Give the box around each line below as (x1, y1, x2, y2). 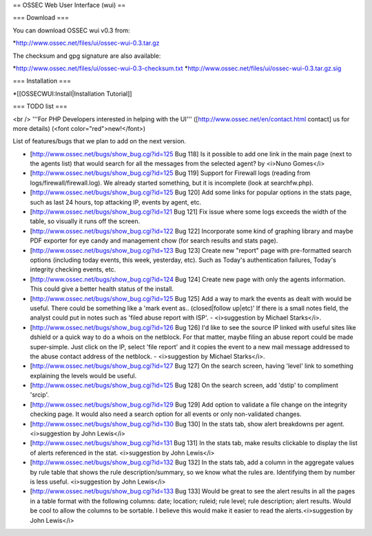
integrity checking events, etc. (30, 265, 116, 274)
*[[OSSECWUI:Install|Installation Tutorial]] (12, 90, 132, 98)
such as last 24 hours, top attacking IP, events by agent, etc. (30, 198, 202, 206)
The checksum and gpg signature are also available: (12, 52, 161, 60)
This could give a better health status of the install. (30, 285, 174, 293)
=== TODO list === (12, 102, 68, 110)
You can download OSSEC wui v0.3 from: (12, 26, 130, 34)
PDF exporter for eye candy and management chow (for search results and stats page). (30, 236, 278, 245)
